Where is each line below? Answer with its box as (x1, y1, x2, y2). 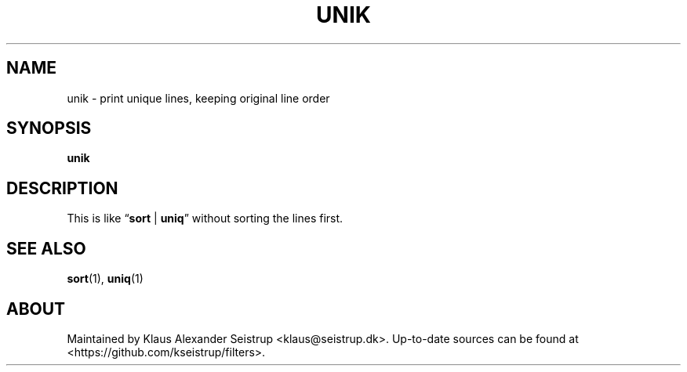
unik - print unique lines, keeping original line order (67, 91, 330, 105)
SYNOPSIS (6, 118, 92, 139)
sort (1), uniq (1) (67, 272, 144, 286)
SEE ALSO (6, 238, 86, 258)
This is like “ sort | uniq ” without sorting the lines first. (67, 211, 343, 226)
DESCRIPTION (6, 178, 118, 198)
